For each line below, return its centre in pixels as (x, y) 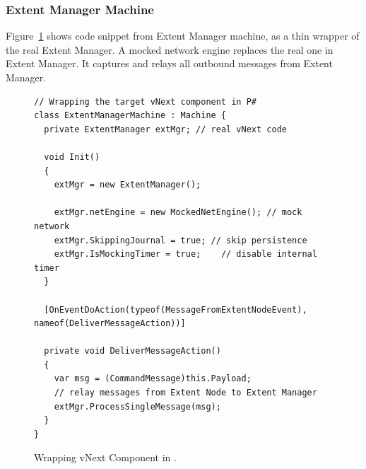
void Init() (72, 157)
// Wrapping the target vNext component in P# (145, 102)
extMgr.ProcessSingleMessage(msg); (137, 406)
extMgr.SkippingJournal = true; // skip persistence (181, 240)
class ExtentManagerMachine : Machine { (130, 116)
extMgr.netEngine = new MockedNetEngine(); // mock (178, 213)
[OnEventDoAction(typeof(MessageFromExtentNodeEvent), (176, 309)
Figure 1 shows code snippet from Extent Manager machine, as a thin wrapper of (183, 36)
